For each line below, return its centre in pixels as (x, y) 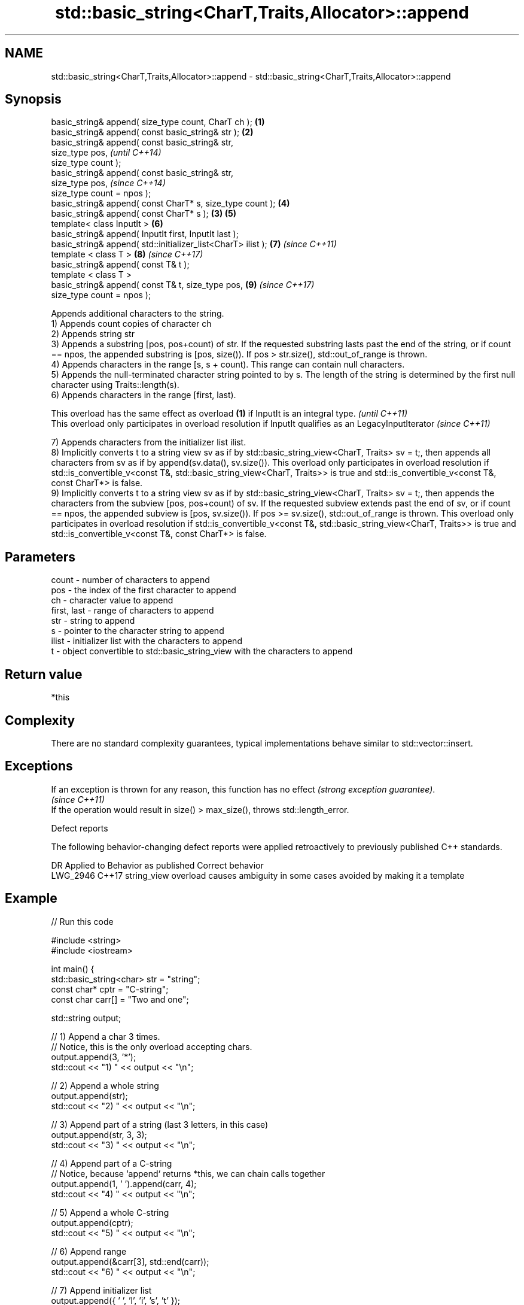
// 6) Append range (89, 1251)
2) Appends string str (93, 334)
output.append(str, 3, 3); (99, 1134)
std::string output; (86, 1018)
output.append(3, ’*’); (94, 1057)
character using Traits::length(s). (115, 385)
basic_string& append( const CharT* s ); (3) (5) (144, 214)
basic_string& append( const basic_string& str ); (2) (152, 132)
